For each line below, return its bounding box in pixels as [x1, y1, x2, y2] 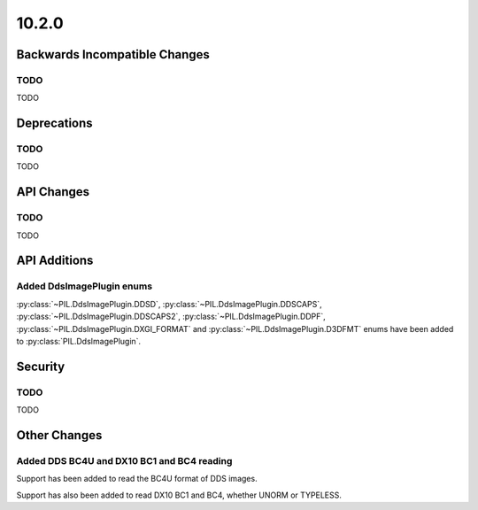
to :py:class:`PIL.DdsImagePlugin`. [16, 336, 142, 346]
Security [16, 359, 66, 374]
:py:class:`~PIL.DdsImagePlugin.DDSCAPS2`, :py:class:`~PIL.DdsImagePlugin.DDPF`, [16, 311, 327, 322]
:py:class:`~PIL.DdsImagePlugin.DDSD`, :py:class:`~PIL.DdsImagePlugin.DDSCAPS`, [16, 298, 322, 309]
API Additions [16, 253, 94, 268]
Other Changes [16, 428, 103, 443]
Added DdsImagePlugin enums [16, 280, 153, 292]
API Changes [16, 184, 90, 199]
